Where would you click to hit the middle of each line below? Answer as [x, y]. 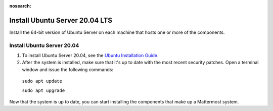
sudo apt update [42, 81]
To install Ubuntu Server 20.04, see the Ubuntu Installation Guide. [90, 55]
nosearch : [20, 6]
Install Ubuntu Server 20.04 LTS [61, 20]
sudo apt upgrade [43, 90]
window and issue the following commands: [68, 69]
